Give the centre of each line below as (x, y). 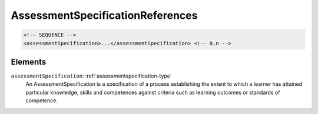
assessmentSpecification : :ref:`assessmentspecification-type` (91, 76)
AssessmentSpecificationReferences (104, 15)
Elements (29, 62)
